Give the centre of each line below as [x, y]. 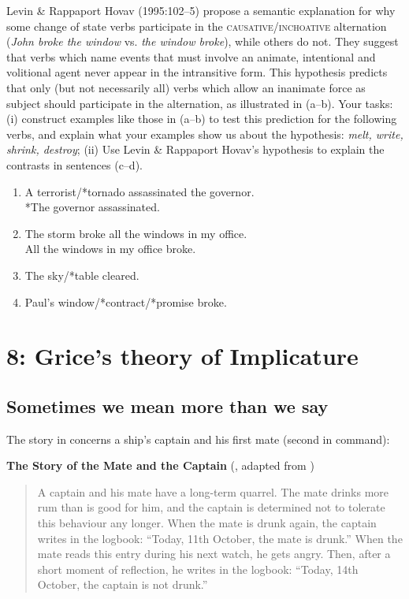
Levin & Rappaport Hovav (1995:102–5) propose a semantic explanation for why [201, 10]
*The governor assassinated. [92, 207]
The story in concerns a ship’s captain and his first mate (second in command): [198, 439]
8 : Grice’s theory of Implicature [182, 356]
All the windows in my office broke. [110, 249]
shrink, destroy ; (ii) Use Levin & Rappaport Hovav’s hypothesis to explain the [195, 149]
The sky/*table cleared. [82, 275]
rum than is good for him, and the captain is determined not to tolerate [211, 507]
